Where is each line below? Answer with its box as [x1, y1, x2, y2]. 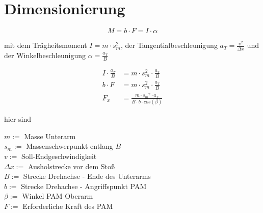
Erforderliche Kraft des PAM [22, 201, 113, 211]
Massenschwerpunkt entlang [26, 141, 113, 151]
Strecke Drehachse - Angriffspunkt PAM [21, 180, 147, 191]
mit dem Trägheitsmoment [4, 40, 87, 50]
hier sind [4, 114, 32, 124]
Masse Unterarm [24, 130, 76, 141]
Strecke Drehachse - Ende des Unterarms [23, 171, 151, 181]
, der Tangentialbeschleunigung [120, 40, 218, 50]
